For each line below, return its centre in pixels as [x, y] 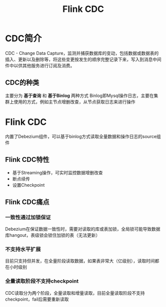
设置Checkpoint [28, 185]
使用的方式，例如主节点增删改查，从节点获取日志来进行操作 [74, 102]
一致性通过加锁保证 [28, 217]
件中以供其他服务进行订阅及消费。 [40, 65]
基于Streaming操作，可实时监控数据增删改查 [57, 172]
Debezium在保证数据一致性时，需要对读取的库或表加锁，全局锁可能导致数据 [83, 229]
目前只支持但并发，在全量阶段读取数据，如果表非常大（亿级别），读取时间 [80, 261]
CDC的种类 [22, 83]
